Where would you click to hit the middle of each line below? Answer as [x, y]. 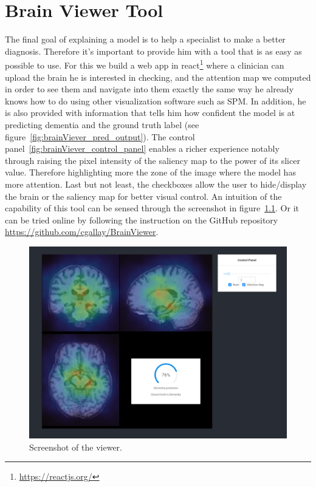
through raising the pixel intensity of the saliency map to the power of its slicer [153, 160]
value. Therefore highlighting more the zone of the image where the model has [150, 172]
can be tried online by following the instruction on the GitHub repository [142, 220]
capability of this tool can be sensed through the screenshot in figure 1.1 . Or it [152, 208]
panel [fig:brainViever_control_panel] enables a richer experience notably [142, 148]
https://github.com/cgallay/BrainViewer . [82, 232]
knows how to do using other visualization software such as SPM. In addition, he [156, 100]
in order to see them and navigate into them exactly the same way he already [149, 89]
